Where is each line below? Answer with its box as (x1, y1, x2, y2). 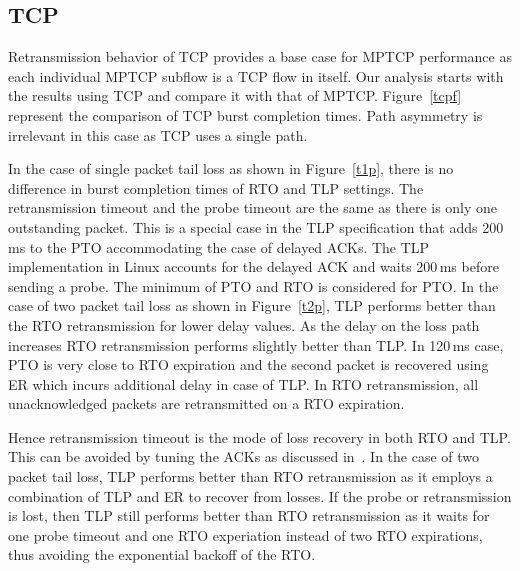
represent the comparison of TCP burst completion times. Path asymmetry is (8, 104, 483, 125)
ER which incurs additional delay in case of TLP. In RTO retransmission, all (8, 373, 479, 394)
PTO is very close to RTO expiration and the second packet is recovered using (8, 354, 489, 375)
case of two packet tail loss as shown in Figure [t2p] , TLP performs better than (8, 295, 496, 316)
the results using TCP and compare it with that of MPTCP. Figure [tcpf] (8, 85, 462, 106)
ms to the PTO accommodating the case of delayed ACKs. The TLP (8, 236, 430, 257)
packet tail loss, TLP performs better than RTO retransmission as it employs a (8, 466, 493, 487)
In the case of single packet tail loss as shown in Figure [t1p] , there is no (8, 158, 454, 179)
